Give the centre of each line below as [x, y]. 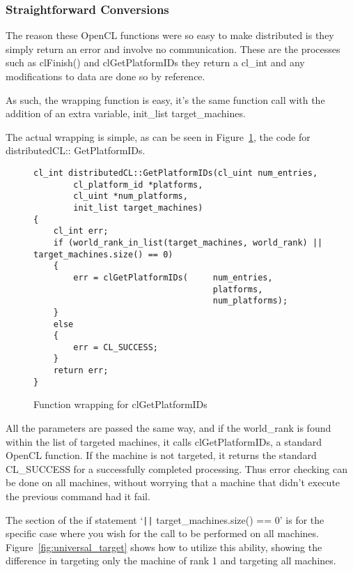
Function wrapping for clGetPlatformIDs [120, 404]
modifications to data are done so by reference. [105, 76]
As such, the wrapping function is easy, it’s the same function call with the [165, 99]
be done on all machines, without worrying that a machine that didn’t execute [173, 482]
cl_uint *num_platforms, [131, 196]
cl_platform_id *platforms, [138, 185]
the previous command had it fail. [78, 496]
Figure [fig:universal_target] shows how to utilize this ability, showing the [164, 547]
